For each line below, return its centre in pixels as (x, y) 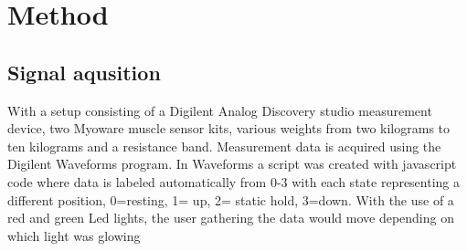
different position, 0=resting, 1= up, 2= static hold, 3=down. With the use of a (231, 199)
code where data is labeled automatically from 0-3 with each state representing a (234, 181)
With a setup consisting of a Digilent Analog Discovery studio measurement (220, 110)
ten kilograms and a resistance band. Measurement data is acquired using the (224, 146)
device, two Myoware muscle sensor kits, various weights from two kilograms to (229, 128)
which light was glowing (74, 235)
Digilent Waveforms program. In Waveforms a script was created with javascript (232, 164)
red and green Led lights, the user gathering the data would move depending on (231, 218)
